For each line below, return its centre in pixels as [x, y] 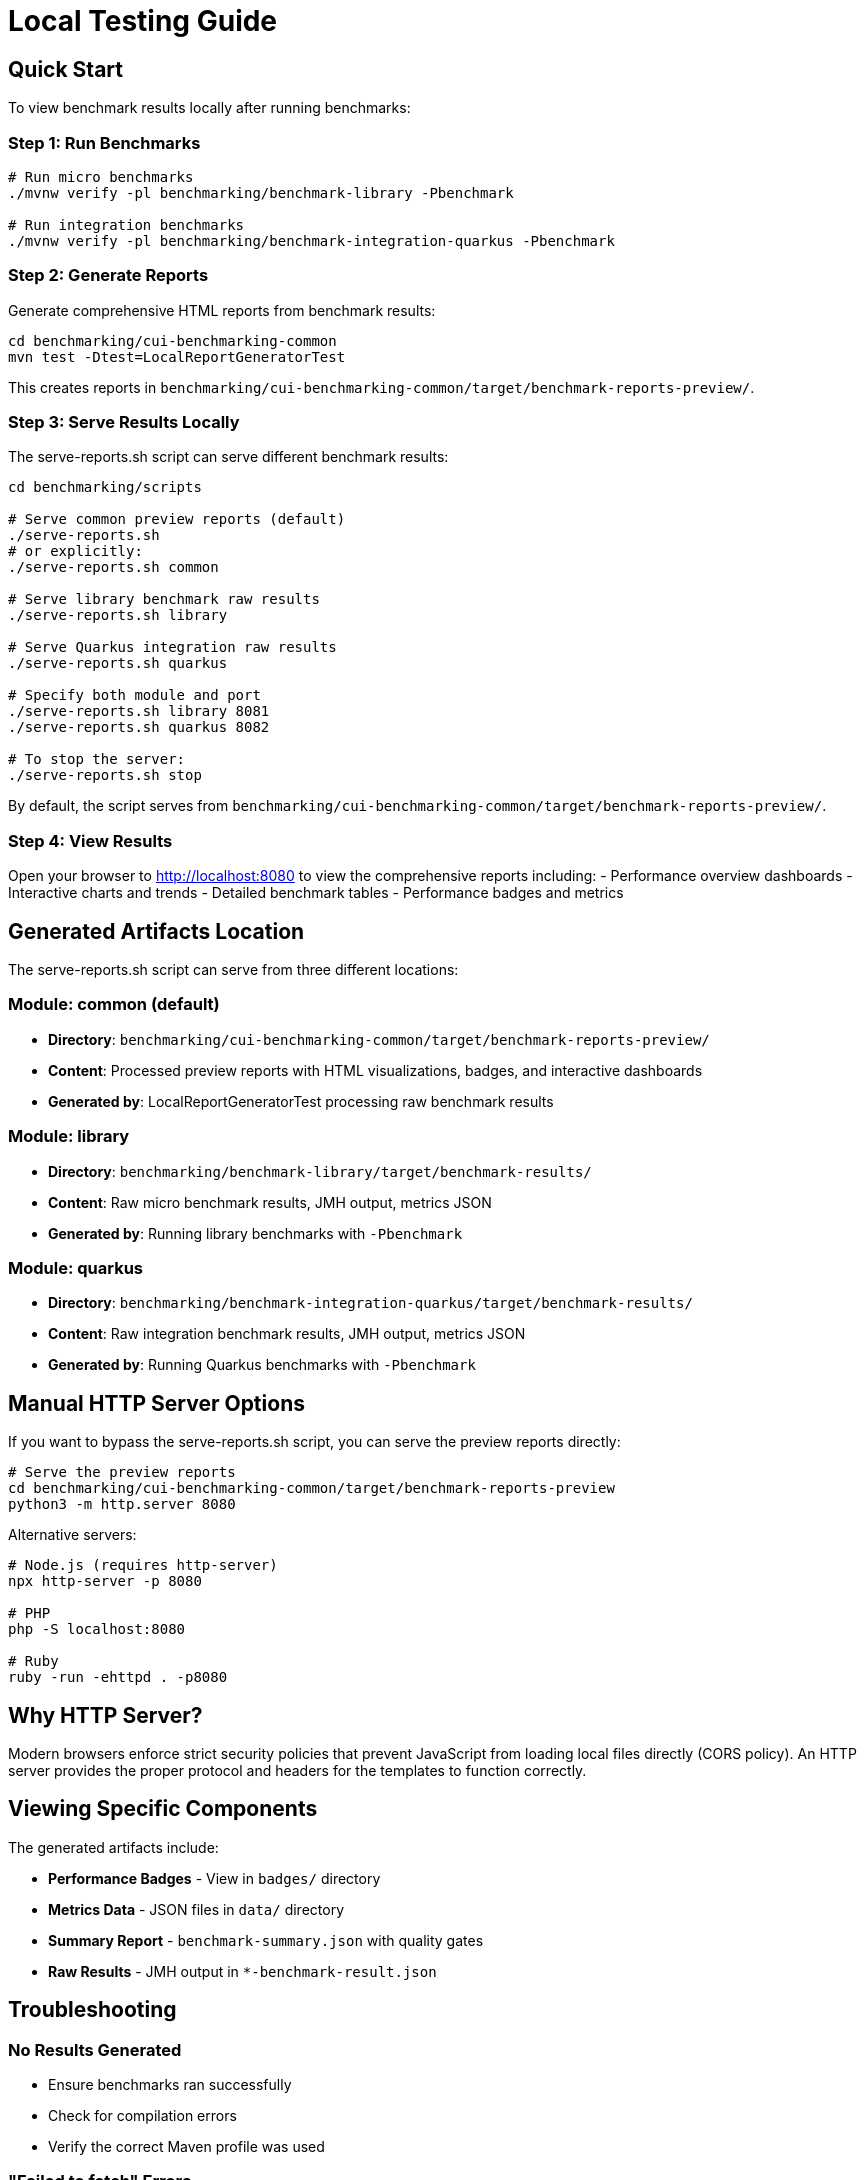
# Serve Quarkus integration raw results [172, 647]
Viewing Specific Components [163, 1809]
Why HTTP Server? [105, 1715]
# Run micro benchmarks [101, 176]
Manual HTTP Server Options [156, 1403]
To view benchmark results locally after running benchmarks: [209, 108]
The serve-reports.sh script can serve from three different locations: [233, 970]
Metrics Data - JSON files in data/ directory [196, 1909]
